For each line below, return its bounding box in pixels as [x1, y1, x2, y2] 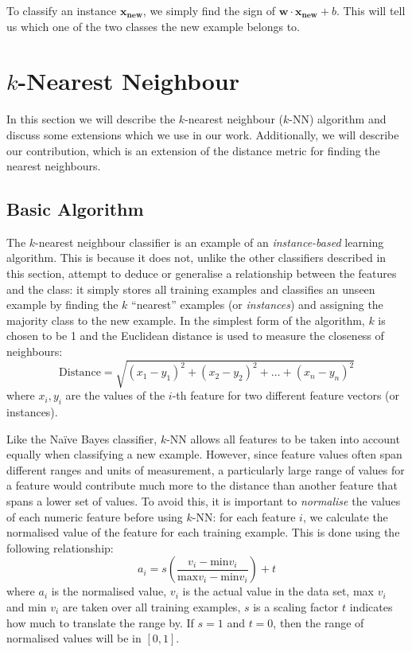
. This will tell [336, 2, 406, 18]
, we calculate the [302, 508, 388, 525]
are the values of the [65, 387, 165, 404]
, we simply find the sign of [142, 2, 276, 18]
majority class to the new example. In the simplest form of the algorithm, [6, 311, 365, 328]
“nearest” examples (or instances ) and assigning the [131, 296, 383, 313]
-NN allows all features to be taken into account [166, 430, 400, 447]
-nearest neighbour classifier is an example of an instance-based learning [35, 233, 384, 250]
